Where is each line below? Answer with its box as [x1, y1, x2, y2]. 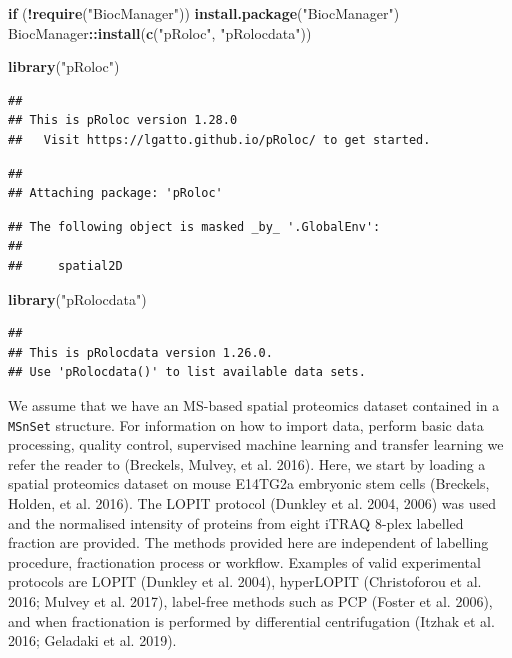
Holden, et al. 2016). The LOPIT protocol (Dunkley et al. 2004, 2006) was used [8, 492, 497, 513]
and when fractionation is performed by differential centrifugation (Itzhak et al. [8, 610, 495, 631]
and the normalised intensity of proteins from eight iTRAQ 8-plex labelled [8, 512, 464, 533]
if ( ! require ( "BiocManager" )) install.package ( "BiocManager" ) [8, 3, 400, 23]
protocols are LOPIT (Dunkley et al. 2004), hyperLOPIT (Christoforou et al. [8, 571, 482, 592]
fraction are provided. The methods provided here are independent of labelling [8, 532, 489, 553]
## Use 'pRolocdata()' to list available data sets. [8, 365, 366, 380]
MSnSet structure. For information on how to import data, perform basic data [8, 414, 484, 435]
